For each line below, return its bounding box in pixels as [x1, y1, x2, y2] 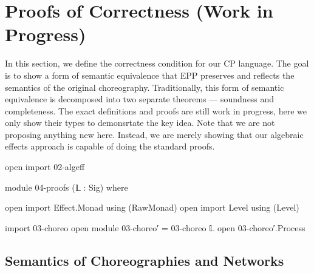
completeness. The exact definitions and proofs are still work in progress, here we [5, 104, 307, 117]
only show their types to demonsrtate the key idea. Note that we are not [5, 116, 275, 129]
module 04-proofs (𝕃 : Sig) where [5, 180, 128, 193]
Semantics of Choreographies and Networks [5, 251, 284, 269]
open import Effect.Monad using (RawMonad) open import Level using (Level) [5, 201, 299, 214]
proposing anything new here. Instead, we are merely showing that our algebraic [5, 128, 304, 140]
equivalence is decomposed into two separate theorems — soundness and [5, 93, 275, 105]
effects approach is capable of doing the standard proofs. [5, 140, 215, 153]
